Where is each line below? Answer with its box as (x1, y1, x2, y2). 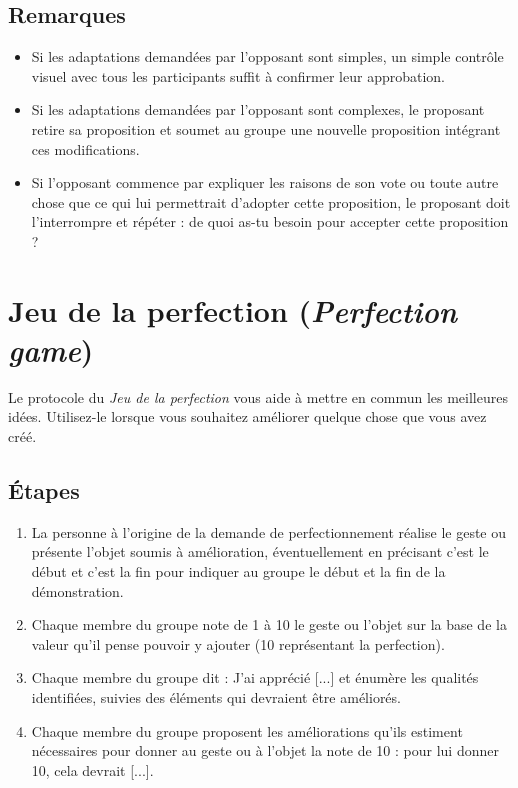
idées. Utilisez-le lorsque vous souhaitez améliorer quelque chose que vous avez (8, 406, 487, 427)
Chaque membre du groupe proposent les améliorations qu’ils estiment (31, 720, 463, 741)
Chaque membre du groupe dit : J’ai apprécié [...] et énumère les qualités (31, 667, 479, 688)
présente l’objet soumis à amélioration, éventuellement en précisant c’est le (31, 541, 489, 562)
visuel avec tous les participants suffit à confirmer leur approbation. (31, 65, 445, 86)
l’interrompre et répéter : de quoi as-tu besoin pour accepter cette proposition (31, 211, 509, 232)
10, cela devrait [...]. (31, 759, 154, 780)
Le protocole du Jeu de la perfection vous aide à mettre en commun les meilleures (8, 386, 508, 407)
